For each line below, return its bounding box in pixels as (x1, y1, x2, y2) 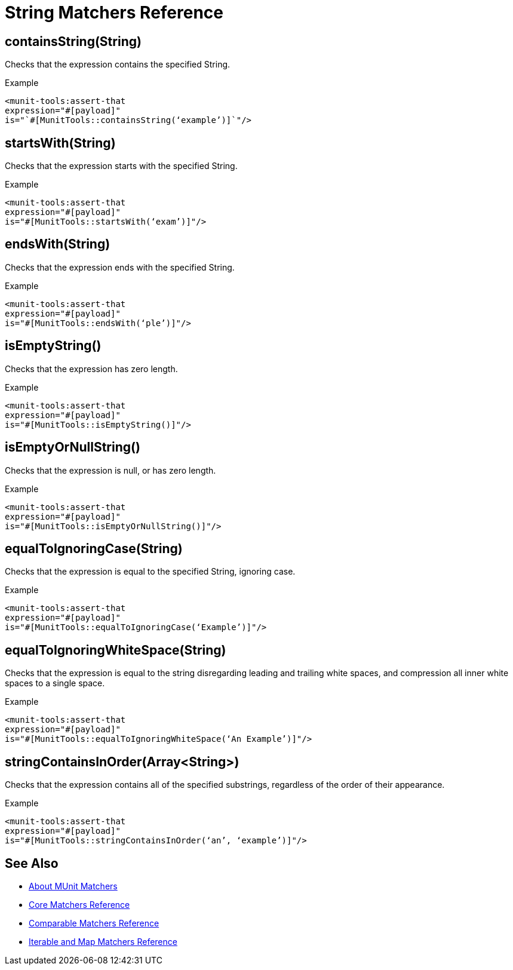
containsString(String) (5, 33, 142, 49)
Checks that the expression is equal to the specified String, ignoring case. (5, 566, 296, 577)
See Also (5, 855, 59, 871)
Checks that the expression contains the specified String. (5, 59, 231, 70)
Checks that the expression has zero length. (5, 363, 178, 374)
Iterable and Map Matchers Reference (29, 936, 177, 947)
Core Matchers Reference (29, 899, 130, 910)
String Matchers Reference (5, 2, 224, 23)
